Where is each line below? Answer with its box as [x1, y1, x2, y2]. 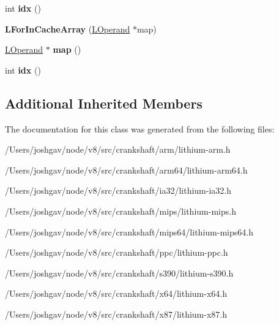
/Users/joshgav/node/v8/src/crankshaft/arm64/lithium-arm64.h [5, 163, 248, 176]
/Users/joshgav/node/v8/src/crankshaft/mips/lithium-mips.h [5, 204, 236, 217]
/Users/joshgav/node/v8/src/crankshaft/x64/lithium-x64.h [5, 287, 227, 300]
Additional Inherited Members [5, 93, 203, 112]
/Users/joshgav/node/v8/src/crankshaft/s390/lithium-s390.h [5, 266, 234, 279]
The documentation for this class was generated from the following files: [5, 122, 275, 135]
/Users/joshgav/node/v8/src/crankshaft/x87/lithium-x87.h [5, 307, 227, 320]
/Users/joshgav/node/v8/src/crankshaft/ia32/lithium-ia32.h [5, 184, 231, 197]
